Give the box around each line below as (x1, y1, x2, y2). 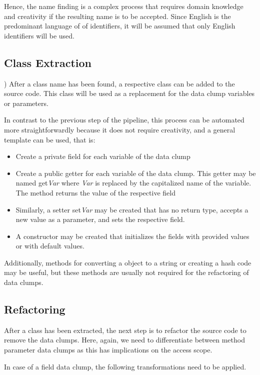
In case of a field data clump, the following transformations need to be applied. (4, 361, 246, 371)
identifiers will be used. (4, 30, 74, 40)
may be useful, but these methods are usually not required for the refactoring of (4, 267, 249, 277)
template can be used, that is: (4, 134, 95, 144)
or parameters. (4, 97, 48, 108)
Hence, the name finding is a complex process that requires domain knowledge (4, 1, 243, 11)
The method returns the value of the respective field (15, 187, 175, 197)
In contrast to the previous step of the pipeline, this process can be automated (4, 114, 244, 125)
